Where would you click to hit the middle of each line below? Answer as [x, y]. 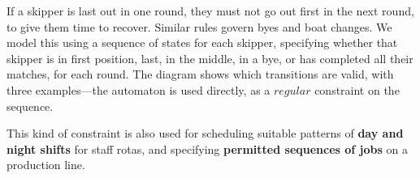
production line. [46, 165]
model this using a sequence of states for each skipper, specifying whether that [202, 42]
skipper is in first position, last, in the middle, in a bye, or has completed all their [210, 58]
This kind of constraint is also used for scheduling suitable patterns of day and [205, 133]
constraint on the [357, 89]
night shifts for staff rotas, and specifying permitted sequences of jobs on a [207, 148]
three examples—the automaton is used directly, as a [139, 89]
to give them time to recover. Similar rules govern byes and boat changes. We [199, 26]
